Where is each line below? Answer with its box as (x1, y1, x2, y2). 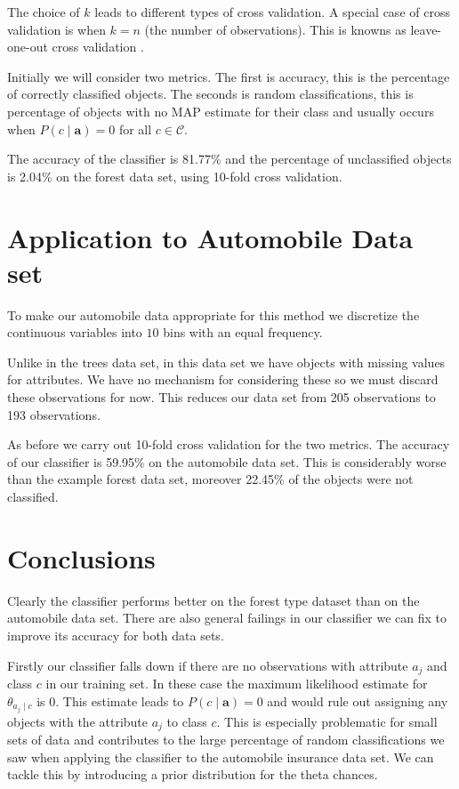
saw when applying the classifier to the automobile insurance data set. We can (7, 747, 434, 766)
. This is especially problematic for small (216, 712, 438, 730)
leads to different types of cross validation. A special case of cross (94, 3, 450, 20)
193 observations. (7, 405, 101, 423)
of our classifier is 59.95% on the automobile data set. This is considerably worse (7, 452, 447, 471)
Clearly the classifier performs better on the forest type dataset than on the (7, 591, 420, 609)
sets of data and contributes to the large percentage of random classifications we (7, 730, 445, 749)
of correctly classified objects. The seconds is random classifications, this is (7, 85, 414, 103)
